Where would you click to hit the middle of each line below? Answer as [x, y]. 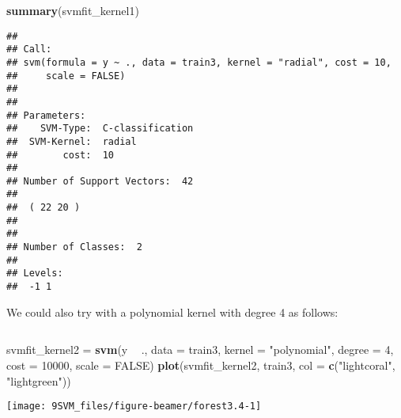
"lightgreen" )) [39, 380]
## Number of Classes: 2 [74, 247]
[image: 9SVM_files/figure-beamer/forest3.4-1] [134, 407]
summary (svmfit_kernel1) [73, 10]
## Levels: [35, 274]
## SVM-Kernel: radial [72, 141]
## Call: [29, 49]
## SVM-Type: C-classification [100, 129]
